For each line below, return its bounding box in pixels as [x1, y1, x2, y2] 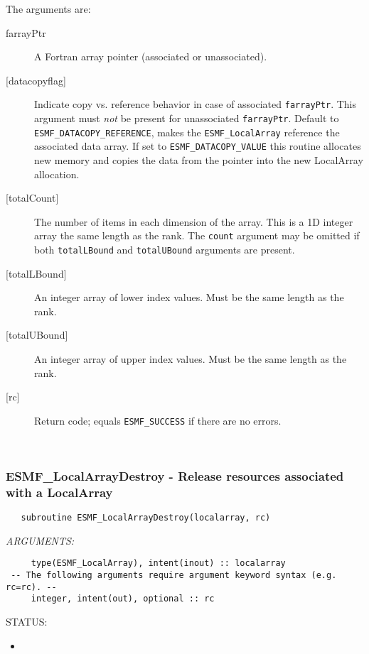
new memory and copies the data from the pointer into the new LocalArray [34, 153, 363, 167]
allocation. [34, 166, 80, 181]
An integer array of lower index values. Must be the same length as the [34, 290, 344, 305]
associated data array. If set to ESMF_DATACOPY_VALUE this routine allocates [34, 138, 361, 153]
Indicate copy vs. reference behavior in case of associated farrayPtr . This [34, 97, 357, 111]
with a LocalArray [6, 483, 113, 501]
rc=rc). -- [6, 582, 57, 592]
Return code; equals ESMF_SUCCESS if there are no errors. [34, 413, 282, 427]
